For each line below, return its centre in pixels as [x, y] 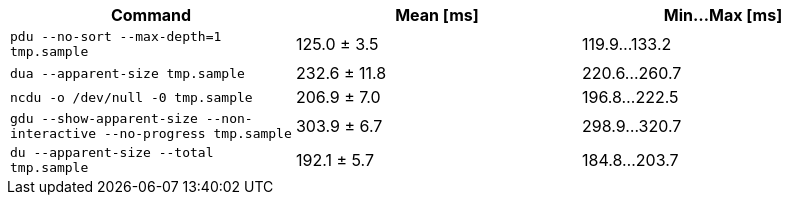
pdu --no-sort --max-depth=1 [116, 36]
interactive [53, 133]
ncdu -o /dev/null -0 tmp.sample [131, 97]
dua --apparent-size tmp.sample [127, 73]
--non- [229, 118]
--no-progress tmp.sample [197, 133]
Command [151, 15]
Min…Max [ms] [723, 15]
